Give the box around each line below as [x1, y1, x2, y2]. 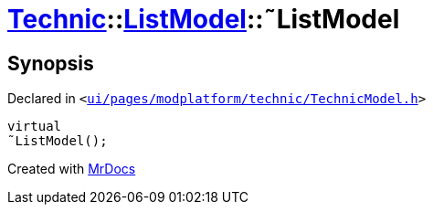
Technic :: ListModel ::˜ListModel [7, 4, 400, 35]
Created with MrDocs [7, 161, 136, 177]
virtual [7, 119, 62, 134]
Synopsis [7, 51, 94, 75]
